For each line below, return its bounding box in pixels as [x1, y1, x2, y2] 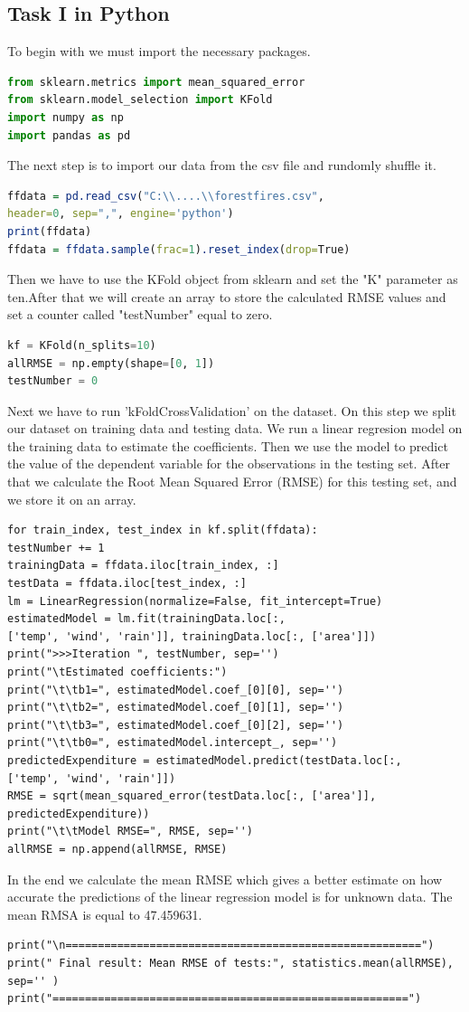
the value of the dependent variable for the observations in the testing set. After [7, 454, 451, 473]
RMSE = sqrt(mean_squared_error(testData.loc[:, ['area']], [7, 790, 377, 803]
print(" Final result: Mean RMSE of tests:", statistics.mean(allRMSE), [7, 956, 454, 969]
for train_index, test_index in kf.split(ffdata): [7, 524, 318, 537]
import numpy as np [7, 110, 124, 124]
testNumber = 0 [7, 374, 98, 388]
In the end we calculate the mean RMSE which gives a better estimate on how [7, 869, 443, 888]
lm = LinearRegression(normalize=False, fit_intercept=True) [7, 594, 383, 608]
